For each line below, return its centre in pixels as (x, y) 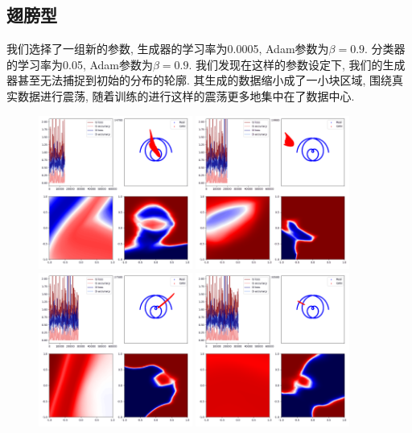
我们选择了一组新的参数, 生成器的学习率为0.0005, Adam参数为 (168, 49)
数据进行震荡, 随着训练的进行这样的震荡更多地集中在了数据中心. (186, 95)
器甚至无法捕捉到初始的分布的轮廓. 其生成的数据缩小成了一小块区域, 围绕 (200, 80)
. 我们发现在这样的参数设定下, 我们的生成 (297, 64)
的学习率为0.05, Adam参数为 (80, 64)
